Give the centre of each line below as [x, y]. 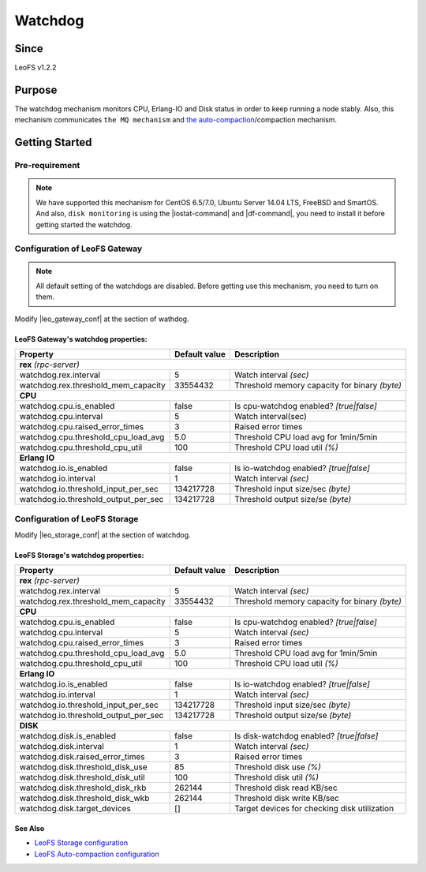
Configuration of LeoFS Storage [77, 519]
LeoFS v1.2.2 [35, 68]
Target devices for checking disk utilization [314, 809]
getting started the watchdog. [84, 224]
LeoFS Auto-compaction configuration [97, 854]
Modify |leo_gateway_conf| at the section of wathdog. [102, 319]
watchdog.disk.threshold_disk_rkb [83, 788]
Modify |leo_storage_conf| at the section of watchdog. [103, 535]
